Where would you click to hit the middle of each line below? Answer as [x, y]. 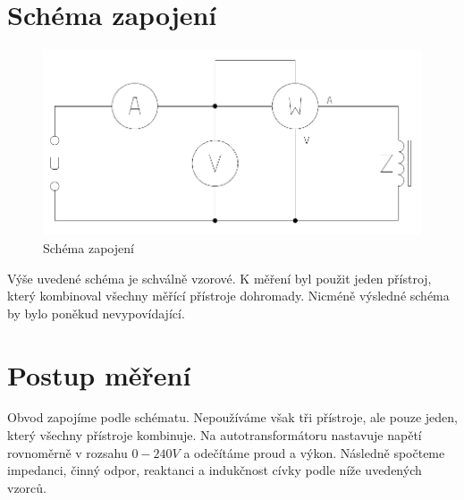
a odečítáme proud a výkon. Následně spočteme [314, 452]
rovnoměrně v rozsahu [67, 452]
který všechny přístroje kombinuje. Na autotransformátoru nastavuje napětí [215, 435]
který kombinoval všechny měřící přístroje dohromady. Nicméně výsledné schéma [228, 296]
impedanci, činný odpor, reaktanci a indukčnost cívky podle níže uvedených [215, 470]
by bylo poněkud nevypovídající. [96, 313]
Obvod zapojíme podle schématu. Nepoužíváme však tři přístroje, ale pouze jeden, [232, 417]
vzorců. [27, 487]
